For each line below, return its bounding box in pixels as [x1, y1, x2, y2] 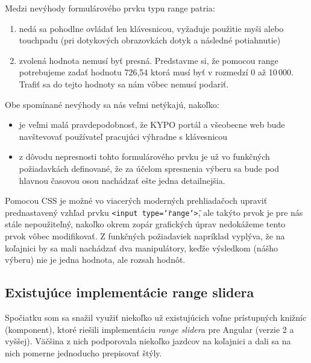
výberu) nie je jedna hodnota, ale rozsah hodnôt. [5, 253, 186, 266]
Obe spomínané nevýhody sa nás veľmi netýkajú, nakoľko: [5, 98, 219, 110]
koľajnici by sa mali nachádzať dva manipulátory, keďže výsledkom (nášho [5, 241, 278, 254]
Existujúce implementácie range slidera [5, 283, 254, 301]
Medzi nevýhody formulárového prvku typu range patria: [5, 2, 215, 14]
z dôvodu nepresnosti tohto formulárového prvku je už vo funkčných [19, 150, 270, 163]
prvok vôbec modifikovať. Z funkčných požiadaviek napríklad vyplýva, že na [5, 229, 285, 242]
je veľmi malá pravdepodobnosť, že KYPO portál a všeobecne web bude [19, 118, 285, 131]
